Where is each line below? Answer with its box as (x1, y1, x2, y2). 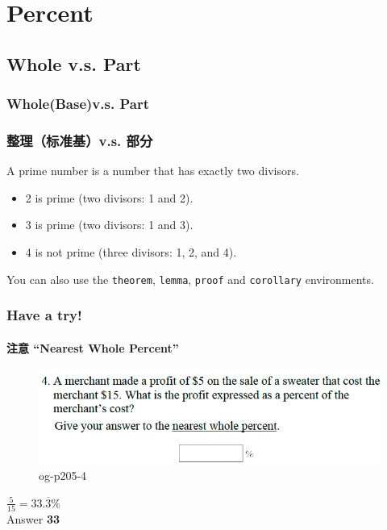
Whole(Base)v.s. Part (6, 94, 149, 114)
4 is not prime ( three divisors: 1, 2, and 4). (25, 244, 237, 260)
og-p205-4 (39, 467, 87, 484)
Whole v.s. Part (6, 51, 141, 76)
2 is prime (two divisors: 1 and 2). (25, 189, 193, 206)
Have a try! (6, 305, 82, 325)
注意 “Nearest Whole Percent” (6, 339, 179, 356)
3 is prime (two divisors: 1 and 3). (25, 216, 193, 233)
